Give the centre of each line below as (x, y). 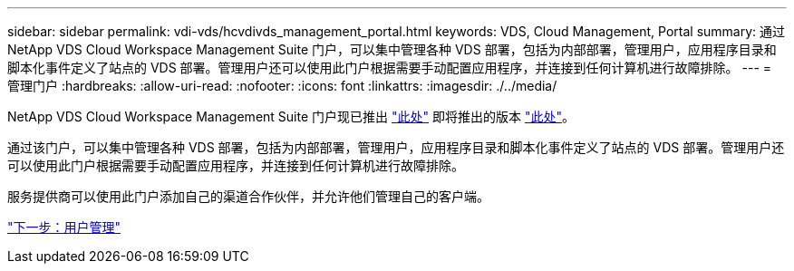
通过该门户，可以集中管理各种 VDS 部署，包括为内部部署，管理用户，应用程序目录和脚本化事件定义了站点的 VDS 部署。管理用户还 (396, 147)
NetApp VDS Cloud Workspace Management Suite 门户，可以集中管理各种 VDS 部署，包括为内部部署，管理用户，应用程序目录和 (392, 49)
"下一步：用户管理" (64, 227)
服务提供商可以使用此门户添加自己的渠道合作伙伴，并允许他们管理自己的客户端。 (248, 196)
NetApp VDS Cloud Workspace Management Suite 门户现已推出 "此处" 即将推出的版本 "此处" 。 (291, 116)
